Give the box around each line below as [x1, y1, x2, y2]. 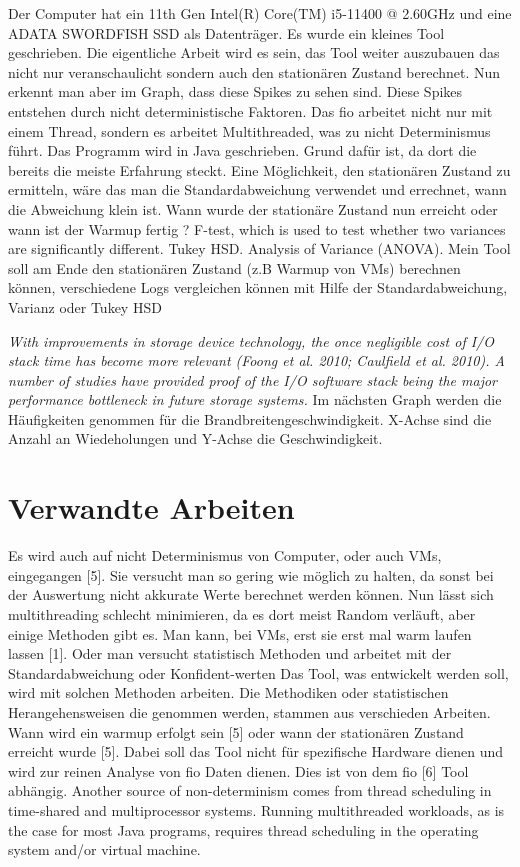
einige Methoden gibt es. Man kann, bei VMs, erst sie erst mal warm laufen [8, 623, 472, 644]
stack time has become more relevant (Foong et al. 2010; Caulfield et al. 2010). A [8, 350, 505, 371]
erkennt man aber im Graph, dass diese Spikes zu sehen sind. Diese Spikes [8, 81, 463, 102]
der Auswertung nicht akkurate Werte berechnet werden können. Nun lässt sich [8, 584, 494, 605]
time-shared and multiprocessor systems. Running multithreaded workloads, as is [8, 799, 505, 820]
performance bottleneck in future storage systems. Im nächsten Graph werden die [8, 389, 502, 410]
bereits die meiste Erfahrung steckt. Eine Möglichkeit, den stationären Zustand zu [8, 159, 511, 180]
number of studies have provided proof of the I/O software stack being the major [8, 369, 498, 390]
